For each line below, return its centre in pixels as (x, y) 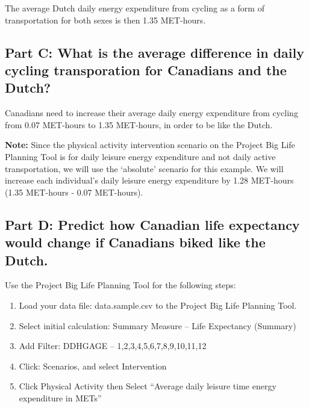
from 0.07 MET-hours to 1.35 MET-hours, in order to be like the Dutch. (139, 124)
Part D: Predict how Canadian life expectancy (152, 224)
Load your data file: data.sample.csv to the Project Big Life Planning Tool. (158, 305)
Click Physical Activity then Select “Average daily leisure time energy (148, 386)
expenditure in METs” (60, 397)
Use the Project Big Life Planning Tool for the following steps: (120, 285)
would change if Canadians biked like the (135, 242)
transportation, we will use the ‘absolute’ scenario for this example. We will (144, 168)
